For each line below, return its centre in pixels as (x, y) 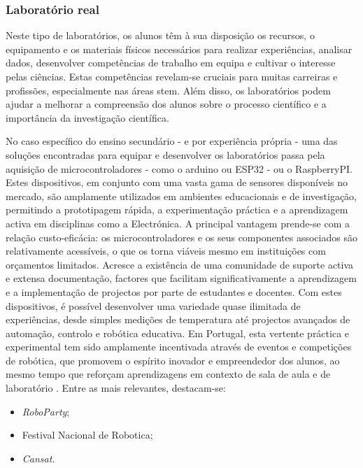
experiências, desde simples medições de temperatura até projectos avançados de (178, 319)
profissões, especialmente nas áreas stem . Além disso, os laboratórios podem (168, 90)
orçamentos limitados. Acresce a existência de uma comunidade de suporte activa (180, 264)
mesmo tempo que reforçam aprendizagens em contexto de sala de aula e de (168, 374)
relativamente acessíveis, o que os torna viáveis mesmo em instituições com (166, 251)
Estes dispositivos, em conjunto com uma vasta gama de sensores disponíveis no (177, 182)
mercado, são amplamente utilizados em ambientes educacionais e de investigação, (181, 196)
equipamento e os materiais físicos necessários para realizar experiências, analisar (179, 49)
